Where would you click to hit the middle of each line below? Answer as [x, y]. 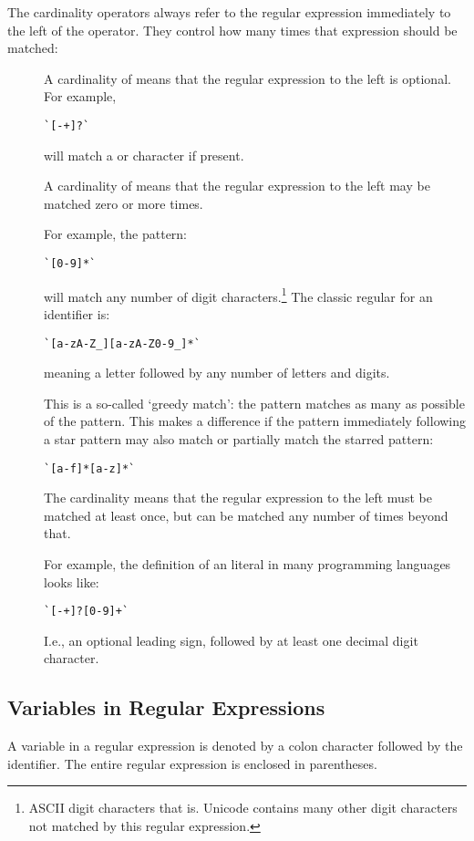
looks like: [72, 581]
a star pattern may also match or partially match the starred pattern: [239, 438]
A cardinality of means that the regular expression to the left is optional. [247, 78]
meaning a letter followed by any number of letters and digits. [217, 373]
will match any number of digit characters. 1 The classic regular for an [238, 295]
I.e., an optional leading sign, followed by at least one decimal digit [231, 640]
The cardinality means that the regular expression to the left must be [238, 498]
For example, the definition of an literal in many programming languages [247, 563]
